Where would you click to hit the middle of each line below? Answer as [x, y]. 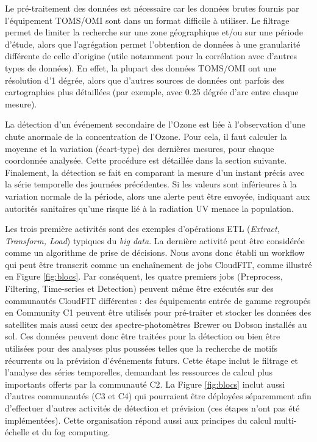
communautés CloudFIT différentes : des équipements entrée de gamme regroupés [158, 300]
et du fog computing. [71, 432]
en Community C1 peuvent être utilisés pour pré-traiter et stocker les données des [158, 312]
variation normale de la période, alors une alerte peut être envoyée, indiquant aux [158, 196]
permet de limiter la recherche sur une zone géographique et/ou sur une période [154, 32]
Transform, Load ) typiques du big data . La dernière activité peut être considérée [155, 240]
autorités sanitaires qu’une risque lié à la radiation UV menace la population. [149, 208]
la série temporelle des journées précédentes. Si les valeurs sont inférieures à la [151, 184]
